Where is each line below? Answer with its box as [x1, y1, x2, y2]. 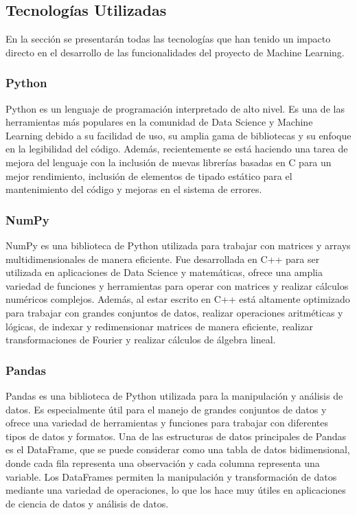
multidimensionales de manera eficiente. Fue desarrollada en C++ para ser [5, 251, 320, 266]
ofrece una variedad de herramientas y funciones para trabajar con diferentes [5, 415, 328, 430]
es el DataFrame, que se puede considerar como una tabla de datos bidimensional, [5, 442, 350, 457]
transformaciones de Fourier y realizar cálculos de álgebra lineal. [5, 332, 276, 347]
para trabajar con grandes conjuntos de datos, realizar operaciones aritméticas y [5, 305, 343, 319]
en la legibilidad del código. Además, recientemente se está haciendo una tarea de [5, 141, 348, 156]
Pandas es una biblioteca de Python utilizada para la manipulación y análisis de [5, 388, 343, 402]
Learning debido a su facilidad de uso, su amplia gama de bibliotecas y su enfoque [5, 128, 352, 142]
